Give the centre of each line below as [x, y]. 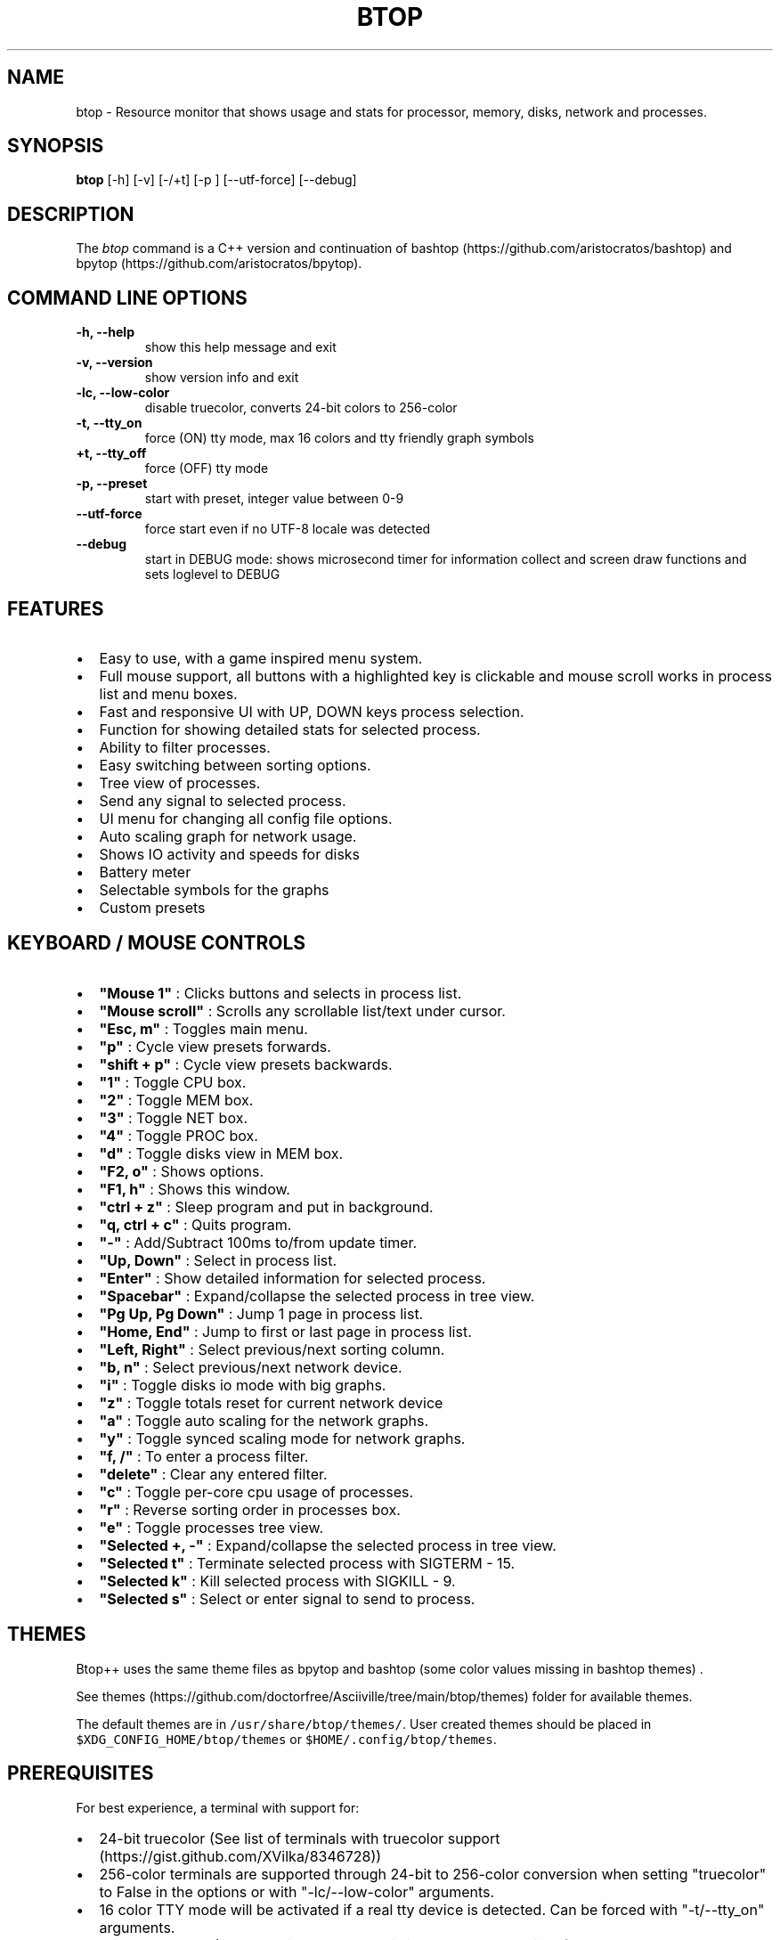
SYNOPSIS [56, 146]
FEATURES [56, 608]
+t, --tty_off [111, 453]
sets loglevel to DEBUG [212, 575]
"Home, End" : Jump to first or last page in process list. [285, 1331]
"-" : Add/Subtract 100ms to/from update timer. [258, 1242]
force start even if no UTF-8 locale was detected [288, 529]
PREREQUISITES [81, 1773]
